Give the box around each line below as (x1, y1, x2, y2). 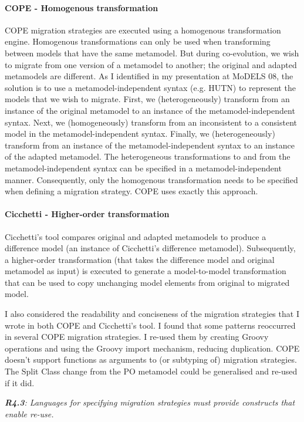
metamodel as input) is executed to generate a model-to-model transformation (5, 265, 286, 277)
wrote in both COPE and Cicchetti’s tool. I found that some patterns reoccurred (5, 319, 296, 331)
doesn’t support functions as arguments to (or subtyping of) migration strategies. (5, 353, 297, 366)
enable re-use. (5, 407, 54, 420)
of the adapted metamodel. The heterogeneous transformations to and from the (5, 150, 291, 163)
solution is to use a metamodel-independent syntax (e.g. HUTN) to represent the (5, 81, 296, 93)
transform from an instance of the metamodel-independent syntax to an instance (5, 139, 295, 151)
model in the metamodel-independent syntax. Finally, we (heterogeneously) (5, 127, 275, 140)
